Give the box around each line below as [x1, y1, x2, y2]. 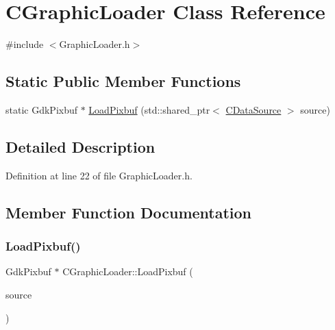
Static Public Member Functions [5, 71, 241, 92]
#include [5, 37, 44, 51]
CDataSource [225, 102, 282, 116]
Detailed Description [5, 136, 156, 157]
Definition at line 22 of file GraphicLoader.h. [5, 168, 193, 182]
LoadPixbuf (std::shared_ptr [88, 102, 210, 116]
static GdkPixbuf [5, 102, 78, 116]
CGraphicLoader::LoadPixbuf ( [62, 264, 193, 279]
